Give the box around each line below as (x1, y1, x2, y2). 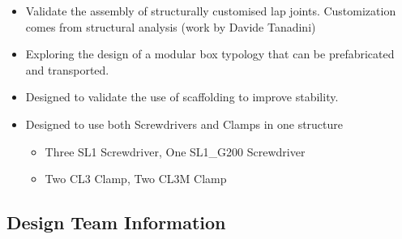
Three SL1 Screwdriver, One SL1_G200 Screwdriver (45, 143, 306, 160)
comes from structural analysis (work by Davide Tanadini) (25, 18, 316, 35)
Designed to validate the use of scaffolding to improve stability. (25, 88, 339, 105)
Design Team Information (6, 210, 226, 235)
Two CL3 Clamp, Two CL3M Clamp (45, 170, 227, 187)
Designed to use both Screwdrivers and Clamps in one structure (25, 115, 344, 132)
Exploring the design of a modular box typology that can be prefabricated (25, 45, 395, 62)
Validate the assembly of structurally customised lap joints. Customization (25, 2, 396, 19)
